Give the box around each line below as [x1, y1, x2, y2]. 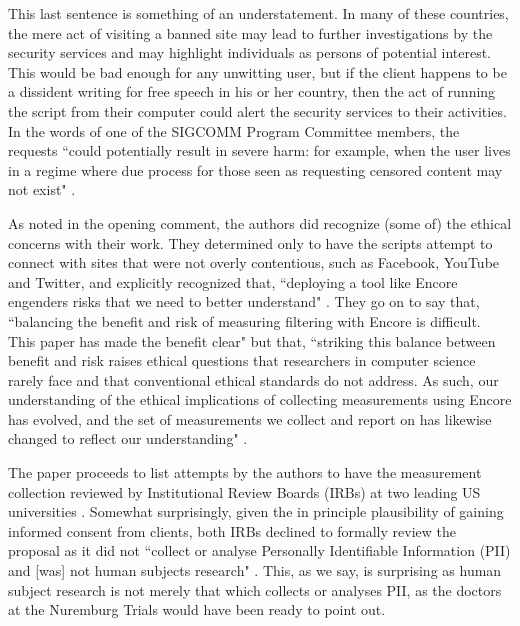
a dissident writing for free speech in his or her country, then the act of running [8, 81, 496, 102]
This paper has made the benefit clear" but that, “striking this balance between [8, 330, 496, 351]
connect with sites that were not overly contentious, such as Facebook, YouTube [8, 252, 500, 273]
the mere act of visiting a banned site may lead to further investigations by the [8, 22, 493, 43]
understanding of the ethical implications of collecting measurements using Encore [8, 389, 512, 410]
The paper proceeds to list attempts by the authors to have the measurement [8, 462, 482, 483]
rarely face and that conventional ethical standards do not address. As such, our [8, 369, 499, 390]
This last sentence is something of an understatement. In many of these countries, [8, 3, 509, 23]
